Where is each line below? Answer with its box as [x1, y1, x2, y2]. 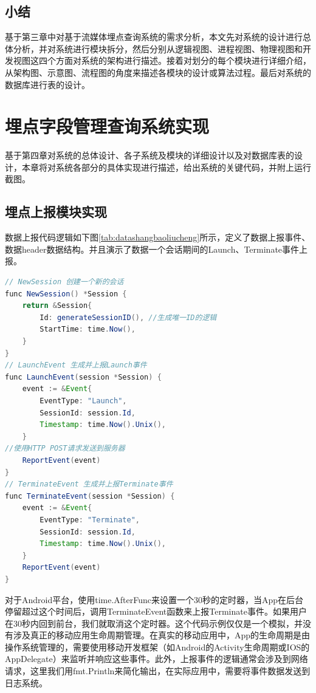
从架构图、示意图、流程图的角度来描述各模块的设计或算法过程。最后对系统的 [5, 66, 311, 78]
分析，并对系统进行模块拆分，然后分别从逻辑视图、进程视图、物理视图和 [13, 42, 303, 55]
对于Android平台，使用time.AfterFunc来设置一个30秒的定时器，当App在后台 [5, 593, 304, 606]
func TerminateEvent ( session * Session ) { [5, 491, 175, 500]
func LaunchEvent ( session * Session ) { [5, 372, 162, 381]
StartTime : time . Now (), [39, 325, 136, 334]
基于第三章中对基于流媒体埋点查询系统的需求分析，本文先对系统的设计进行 [5, 30, 303, 43]
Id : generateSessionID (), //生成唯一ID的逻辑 [39, 313, 217, 322]
